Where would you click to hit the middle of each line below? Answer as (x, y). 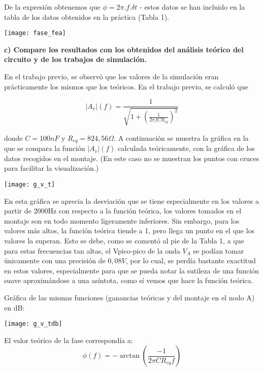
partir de (18, 211)
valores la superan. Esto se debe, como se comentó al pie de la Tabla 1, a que (124, 240)
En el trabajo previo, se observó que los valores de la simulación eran (111, 76)
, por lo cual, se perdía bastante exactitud (191, 260)
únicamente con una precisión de (55, 260)
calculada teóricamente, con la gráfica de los (186, 148)
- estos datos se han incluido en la (192, 7)
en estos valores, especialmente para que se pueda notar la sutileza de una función (131, 270)
